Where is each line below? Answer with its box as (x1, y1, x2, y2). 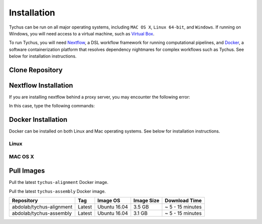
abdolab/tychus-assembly (12, 210, 72, 217)
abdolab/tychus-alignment (12, 204, 73, 210)
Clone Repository (9, 66, 63, 74)
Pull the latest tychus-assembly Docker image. (9, 188, 106, 194)
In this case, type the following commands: (9, 103, 95, 109)
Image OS (97, 197, 121, 204)
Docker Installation (9, 116, 67, 124)
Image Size (133, 197, 160, 204)
